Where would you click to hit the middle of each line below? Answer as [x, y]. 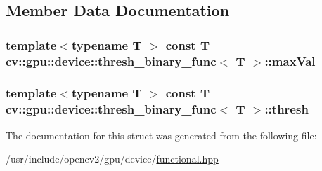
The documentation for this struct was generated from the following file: [161, 135]
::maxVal [290, 61]
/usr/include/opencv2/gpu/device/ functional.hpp [112, 159]
